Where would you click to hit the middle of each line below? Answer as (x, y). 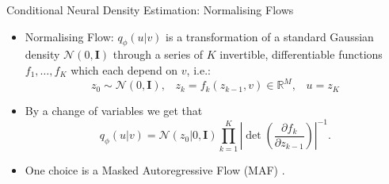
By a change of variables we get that (114, 111)
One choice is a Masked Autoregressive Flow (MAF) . (155, 169)
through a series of (158, 54)
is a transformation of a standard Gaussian (270, 36)
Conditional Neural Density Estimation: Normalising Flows (150, 10)
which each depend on (124, 69)
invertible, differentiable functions (301, 54)
